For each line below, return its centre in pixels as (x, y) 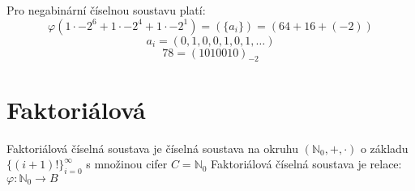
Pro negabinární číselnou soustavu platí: (106, 10)
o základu (384, 148)
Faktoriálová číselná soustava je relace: (306, 164)
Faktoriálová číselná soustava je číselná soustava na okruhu (153, 148)
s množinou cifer (127, 164)
